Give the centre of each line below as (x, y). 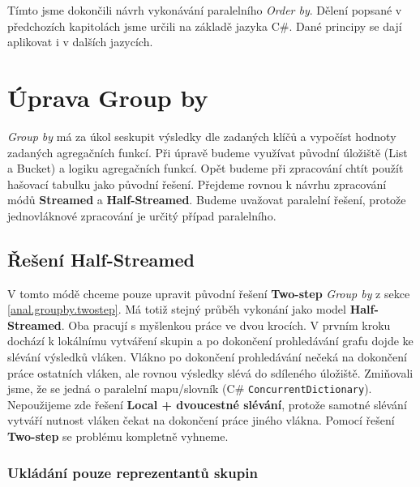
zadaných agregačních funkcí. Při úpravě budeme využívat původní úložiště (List (208, 152)
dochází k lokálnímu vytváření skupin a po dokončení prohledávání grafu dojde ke (210, 341)
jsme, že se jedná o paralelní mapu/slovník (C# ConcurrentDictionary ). (190, 389)
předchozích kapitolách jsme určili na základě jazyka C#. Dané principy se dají (205, 26)
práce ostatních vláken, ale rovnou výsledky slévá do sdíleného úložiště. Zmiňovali (210, 372)
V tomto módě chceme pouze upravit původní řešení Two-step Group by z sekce (209, 293)
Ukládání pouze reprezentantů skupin (133, 472)
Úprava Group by (108, 97)
